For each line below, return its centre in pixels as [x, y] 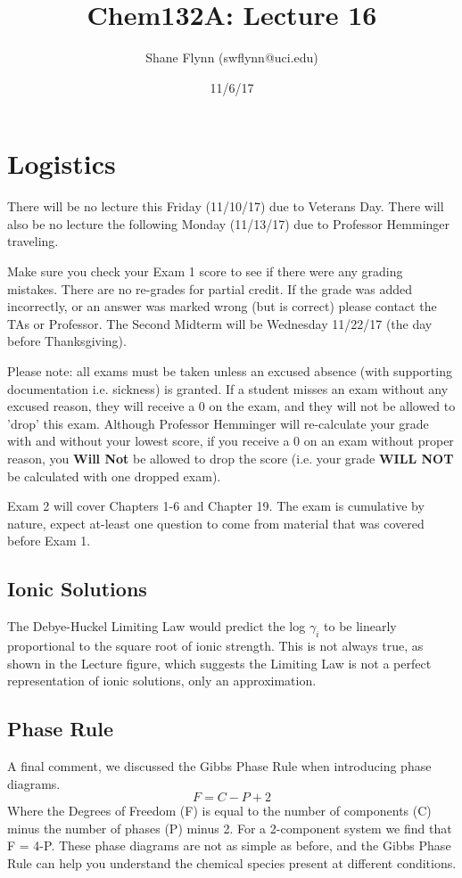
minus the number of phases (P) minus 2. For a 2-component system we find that [230, 828]
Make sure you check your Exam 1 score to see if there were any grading [205, 271]
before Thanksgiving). [67, 341]
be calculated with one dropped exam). [114, 476]
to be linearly [360, 626]
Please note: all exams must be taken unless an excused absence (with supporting [230, 371]
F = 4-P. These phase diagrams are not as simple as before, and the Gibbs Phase [229, 845]
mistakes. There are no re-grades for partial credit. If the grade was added [210, 288]
